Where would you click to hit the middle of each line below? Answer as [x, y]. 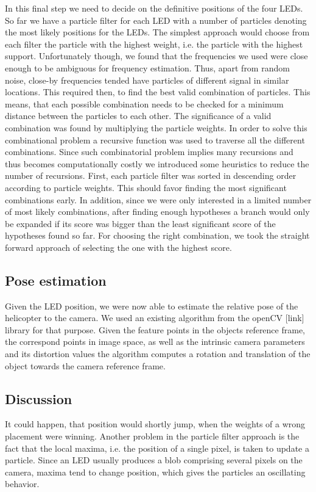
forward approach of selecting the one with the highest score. [118, 247]
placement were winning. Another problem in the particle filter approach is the [152, 436]
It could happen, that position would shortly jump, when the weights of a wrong [155, 424]
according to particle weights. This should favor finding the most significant [146, 187]
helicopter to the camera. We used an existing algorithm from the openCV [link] [155, 318]
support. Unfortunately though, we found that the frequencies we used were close [156, 56]
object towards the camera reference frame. [85, 365]
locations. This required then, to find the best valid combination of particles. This [158, 92]
